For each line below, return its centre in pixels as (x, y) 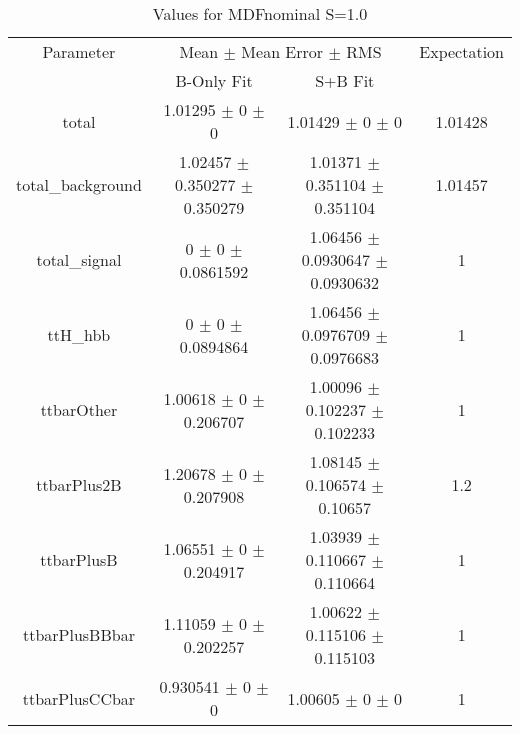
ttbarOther (79, 409)
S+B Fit (345, 80)
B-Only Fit (214, 80)
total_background (79, 184)
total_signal (79, 259)
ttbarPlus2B (79, 484)
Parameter (79, 51)
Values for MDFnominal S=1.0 (260, 13)
